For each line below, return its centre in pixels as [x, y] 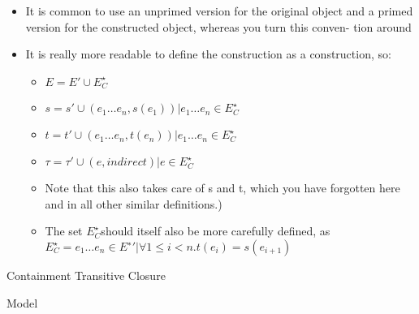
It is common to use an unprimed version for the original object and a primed [219, 11]
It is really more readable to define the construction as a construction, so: [208, 54]
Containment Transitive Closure [86, 275]
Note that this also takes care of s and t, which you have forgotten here [222, 188]
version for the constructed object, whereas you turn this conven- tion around [218, 26]
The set [64, 231]
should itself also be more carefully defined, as [216, 231]
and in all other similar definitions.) [134, 203]
